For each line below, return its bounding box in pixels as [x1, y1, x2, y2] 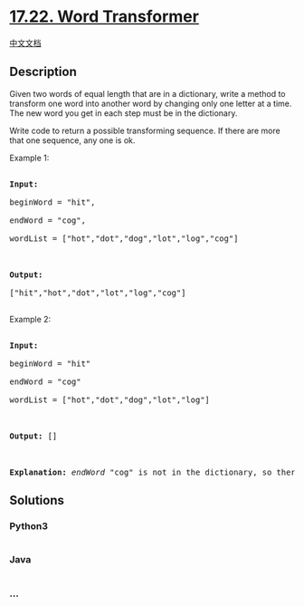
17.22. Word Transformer [9, 6, 199, 27]
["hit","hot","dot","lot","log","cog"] [9, 287, 186, 298]
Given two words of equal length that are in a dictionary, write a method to [9, 88, 287, 99]
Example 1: [9, 152, 50, 163]
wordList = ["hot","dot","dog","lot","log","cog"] [9, 233, 239, 244]
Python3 [9, 520, 48, 533]
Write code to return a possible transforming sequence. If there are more [9, 125, 280, 136]
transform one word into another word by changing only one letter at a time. [9, 98, 292, 109]
